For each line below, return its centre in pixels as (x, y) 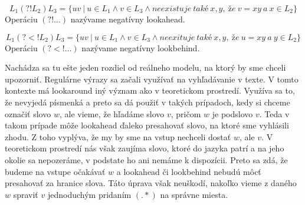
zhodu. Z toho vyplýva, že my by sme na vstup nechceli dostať (118, 136)
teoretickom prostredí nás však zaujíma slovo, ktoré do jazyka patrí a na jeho (145, 148)
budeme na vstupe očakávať (55, 171)
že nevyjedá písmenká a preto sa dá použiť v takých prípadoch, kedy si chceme (147, 102)
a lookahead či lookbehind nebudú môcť (189, 171)
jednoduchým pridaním (89, 194)
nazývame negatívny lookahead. (128, 19)
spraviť (26, 194)
